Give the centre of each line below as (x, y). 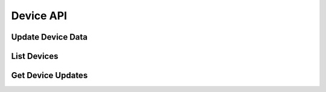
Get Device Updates (50, 75)
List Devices (35, 56)
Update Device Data (49, 37)
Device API (39, 16)
